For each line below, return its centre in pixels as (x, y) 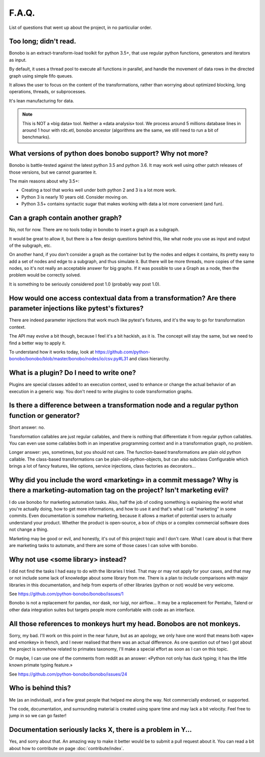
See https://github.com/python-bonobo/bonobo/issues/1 (66, 594)
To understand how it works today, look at (52, 352)
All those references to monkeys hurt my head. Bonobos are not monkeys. (125, 624)
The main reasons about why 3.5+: (44, 181)
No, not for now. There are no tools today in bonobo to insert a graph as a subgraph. (94, 230)
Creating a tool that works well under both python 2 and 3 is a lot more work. (99, 190)
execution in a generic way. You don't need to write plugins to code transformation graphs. (101, 391)
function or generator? (45, 416)
